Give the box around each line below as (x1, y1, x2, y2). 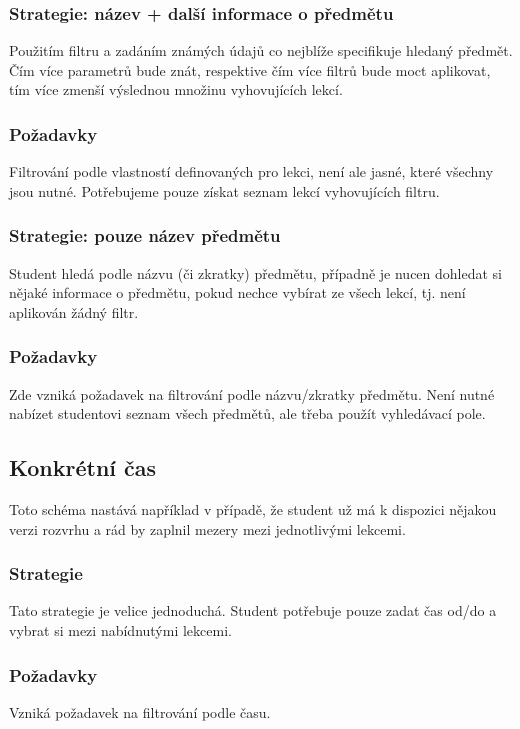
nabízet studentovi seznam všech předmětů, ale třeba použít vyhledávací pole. (9, 403, 486, 424)
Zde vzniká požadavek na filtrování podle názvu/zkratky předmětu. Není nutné (9, 383, 495, 404)
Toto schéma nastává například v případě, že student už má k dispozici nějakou (9, 499, 497, 520)
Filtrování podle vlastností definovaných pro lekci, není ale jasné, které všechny (9, 161, 494, 182)
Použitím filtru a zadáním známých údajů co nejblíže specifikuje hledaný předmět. (9, 40, 513, 61)
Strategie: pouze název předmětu (9, 223, 281, 248)
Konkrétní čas (9, 452, 157, 483)
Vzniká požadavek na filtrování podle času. (9, 701, 271, 722)
